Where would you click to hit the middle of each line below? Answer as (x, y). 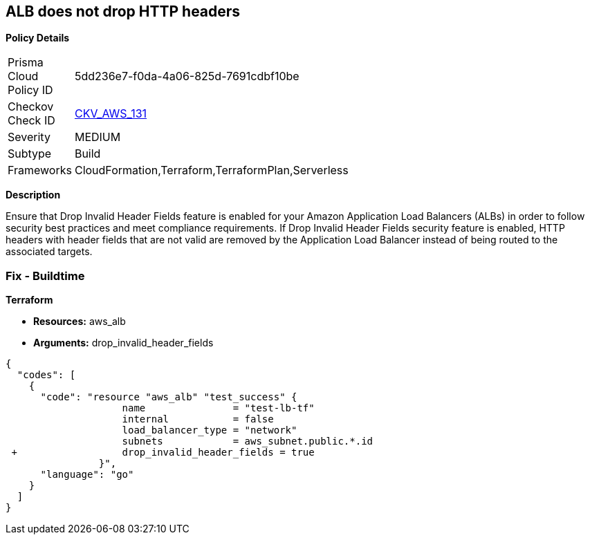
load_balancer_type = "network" (210, 430)
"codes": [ (46, 375)
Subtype (30, 154)
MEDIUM (98, 137)
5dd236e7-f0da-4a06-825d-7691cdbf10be (187, 76)
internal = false (198, 419)
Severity (29, 137)
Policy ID (30, 90)
